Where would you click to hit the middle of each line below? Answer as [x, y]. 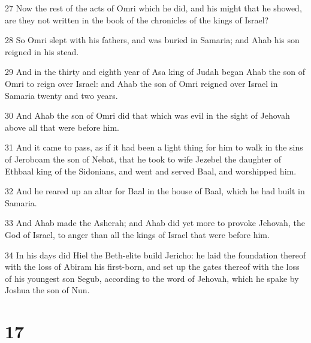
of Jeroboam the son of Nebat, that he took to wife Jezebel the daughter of [143, 159]
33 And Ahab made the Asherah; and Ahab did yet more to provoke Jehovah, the [155, 223]
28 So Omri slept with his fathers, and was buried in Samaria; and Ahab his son [152, 40]
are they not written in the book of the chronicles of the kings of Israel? [137, 19]
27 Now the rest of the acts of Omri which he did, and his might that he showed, [153, 8]
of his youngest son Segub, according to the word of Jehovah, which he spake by [152, 278]
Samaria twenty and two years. [61, 95]
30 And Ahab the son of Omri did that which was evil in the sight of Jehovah [147, 115]
